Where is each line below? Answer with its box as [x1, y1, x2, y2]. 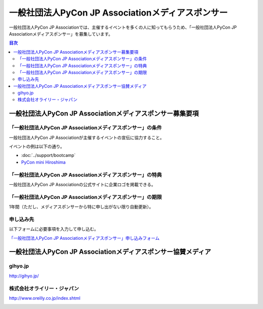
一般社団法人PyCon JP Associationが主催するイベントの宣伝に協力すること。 [9, 135, 165, 140]
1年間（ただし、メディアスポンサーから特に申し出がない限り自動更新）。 [9, 204, 153, 210]
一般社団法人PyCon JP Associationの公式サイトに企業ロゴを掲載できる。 [9, 181, 156, 187]
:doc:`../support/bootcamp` [21, 153, 76, 158]
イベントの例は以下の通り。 [9, 144, 65, 149]
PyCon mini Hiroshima [21, 159, 66, 165]
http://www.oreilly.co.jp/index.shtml [9, 295, 80, 301]
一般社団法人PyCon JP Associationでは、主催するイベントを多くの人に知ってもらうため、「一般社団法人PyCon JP [9, 24, 237, 30]
